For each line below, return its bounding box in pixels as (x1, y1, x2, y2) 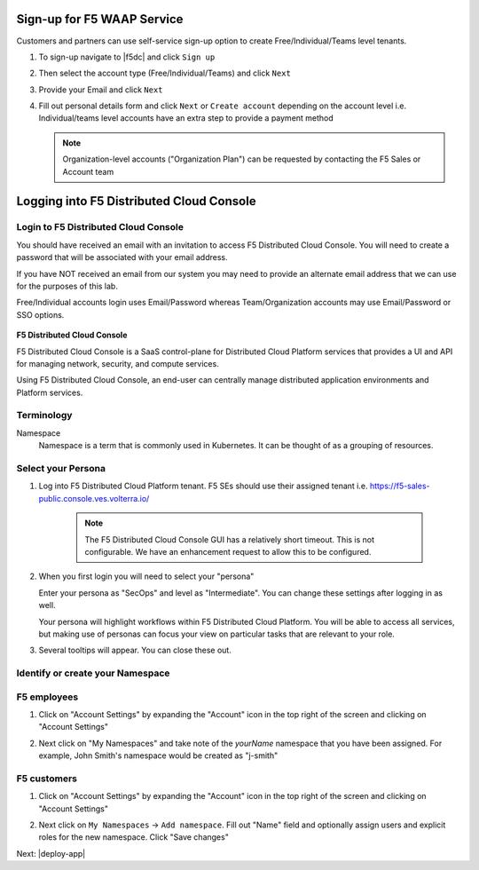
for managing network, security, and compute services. (16, 358, 219, 368)
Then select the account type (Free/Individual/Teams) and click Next (38, 67, 292, 79)
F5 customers (16, 772, 77, 785)
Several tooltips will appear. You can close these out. (38, 645, 232, 656)
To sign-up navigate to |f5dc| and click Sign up (38, 51, 216, 62)
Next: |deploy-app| (16, 848, 86, 858)
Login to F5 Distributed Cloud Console (16, 221, 184, 233)
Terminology (16, 409, 73, 422)
